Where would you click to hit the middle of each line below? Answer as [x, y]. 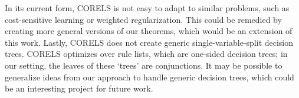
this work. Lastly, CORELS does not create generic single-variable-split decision [149, 42]
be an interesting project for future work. [79, 88]
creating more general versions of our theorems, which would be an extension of [149, 31]
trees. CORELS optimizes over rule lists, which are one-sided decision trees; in [146, 54]
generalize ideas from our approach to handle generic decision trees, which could [149, 77]
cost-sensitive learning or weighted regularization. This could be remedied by [143, 19]
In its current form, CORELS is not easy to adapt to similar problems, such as [147, 8]
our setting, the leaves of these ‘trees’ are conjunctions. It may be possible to [144, 65]
